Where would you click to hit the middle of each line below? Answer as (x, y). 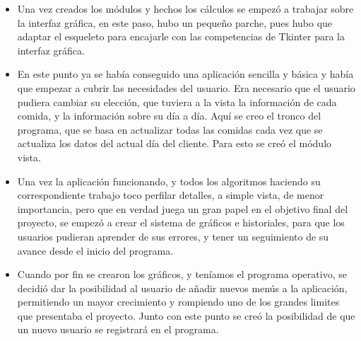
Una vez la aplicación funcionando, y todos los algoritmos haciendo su (169, 181)
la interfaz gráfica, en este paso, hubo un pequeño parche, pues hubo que (175, 22)
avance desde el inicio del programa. (95, 250)
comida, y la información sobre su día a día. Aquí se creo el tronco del (169, 116)
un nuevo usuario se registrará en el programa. (118, 329)
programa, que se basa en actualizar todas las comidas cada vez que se (170, 129)
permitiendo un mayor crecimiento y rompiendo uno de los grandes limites (178, 302)
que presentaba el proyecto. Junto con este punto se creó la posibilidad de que (186, 315)
